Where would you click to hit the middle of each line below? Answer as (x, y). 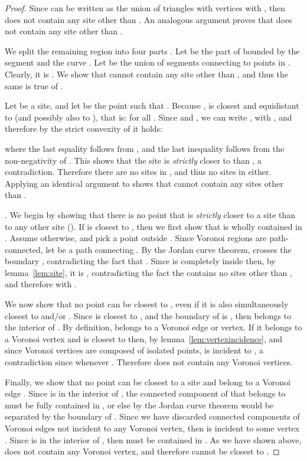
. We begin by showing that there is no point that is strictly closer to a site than (150, 214)
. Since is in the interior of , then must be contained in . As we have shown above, (153, 439)
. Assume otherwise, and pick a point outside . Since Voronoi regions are (136, 238)
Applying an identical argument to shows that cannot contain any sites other (144, 183)
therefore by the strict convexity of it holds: (84, 129)
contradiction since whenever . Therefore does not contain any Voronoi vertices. (149, 362)
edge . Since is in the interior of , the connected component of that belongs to (145, 393)
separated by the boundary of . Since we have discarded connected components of (152, 416)
